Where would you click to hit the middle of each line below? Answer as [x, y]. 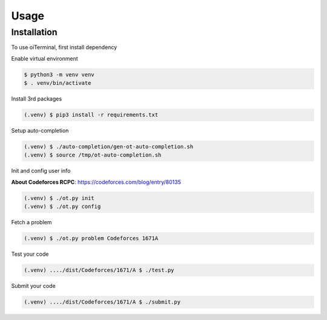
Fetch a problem [31, 222]
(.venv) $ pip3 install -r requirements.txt [91, 115]
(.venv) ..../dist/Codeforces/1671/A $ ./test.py [99, 270]
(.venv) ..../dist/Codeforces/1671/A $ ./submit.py [102, 302]
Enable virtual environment [45, 58]
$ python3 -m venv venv [59, 75]
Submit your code [33, 286]
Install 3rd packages [37, 99]
